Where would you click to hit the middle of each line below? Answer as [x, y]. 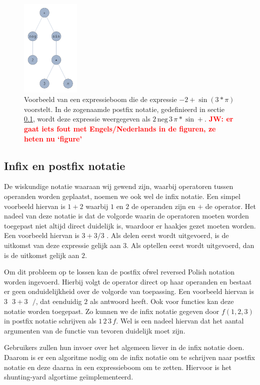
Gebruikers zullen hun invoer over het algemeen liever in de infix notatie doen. [124, 347]
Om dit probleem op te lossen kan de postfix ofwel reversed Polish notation [119, 272]
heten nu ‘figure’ [53, 138]
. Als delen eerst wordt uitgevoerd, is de [168, 235]
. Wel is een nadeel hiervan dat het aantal [180, 321]
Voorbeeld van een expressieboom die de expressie [100, 99]
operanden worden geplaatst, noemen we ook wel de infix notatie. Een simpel [122, 196]
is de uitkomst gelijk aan [42, 255]
